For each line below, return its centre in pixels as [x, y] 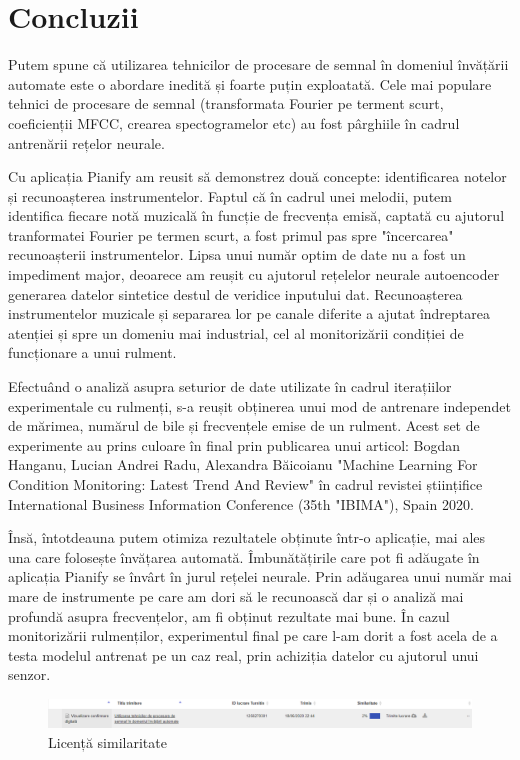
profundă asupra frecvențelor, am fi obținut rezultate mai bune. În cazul [229, 615]
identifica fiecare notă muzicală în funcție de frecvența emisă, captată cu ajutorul [256, 215]
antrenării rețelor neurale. [86, 142]
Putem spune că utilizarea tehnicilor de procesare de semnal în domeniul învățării [258, 64]
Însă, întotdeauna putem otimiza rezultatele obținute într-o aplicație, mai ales [247, 537]
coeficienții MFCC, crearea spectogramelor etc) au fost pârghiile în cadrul [234, 122]
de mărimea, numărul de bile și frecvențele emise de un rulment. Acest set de [244, 425]
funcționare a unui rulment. [92, 352]
